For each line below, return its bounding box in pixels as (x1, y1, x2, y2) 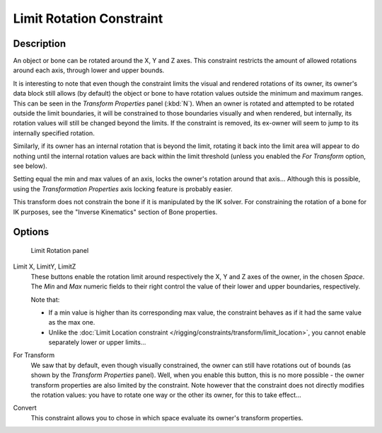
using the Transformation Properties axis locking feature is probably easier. (13, 184, 233, 193)
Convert (13, 404, 37, 412)
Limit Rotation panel (30, 246, 89, 254)
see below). (13, 162, 47, 170)
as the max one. (48, 318, 95, 327)
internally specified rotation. (13, 128, 95, 137)
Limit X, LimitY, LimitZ (13, 262, 76, 271)
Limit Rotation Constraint (13, 11, 163, 26)
